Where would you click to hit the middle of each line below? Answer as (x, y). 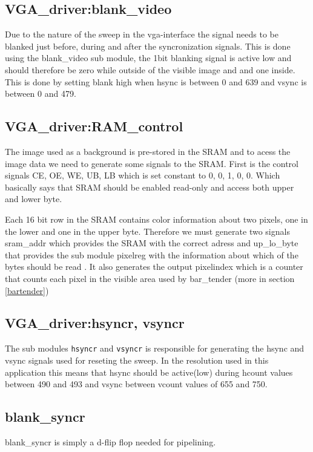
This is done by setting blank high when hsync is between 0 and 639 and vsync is (156, 81)
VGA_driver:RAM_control (94, 126)
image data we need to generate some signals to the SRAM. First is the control (152, 163)
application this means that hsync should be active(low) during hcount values (149, 372)
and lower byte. (34, 199)
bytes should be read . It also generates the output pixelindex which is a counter (154, 267)
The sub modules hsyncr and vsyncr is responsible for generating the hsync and (155, 348)
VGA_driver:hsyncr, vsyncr (95, 323)
